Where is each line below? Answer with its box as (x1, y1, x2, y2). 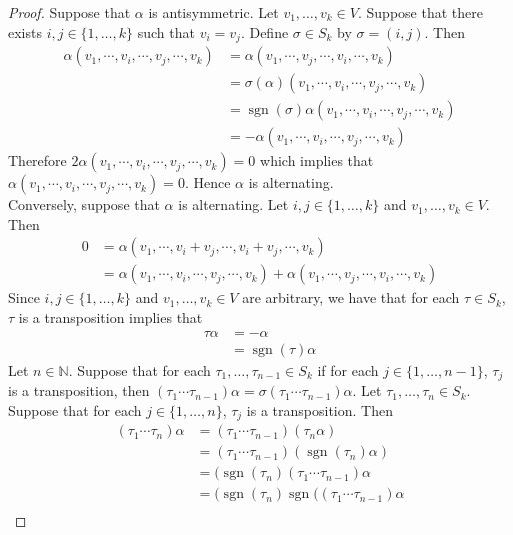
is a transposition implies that (18, 307, 203, 328)
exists (8, 21, 42, 42)
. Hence (184, 172, 231, 193)
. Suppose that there (358, 2, 483, 22)
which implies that (260, 150, 374, 171)
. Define (240, 21, 289, 42)
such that (137, 21, 195, 42)
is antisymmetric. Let (148, 2, 279, 22)
